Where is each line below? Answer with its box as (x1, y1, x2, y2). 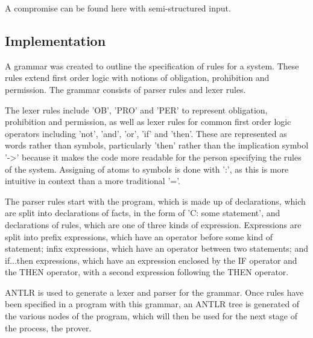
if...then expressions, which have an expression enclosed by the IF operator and (5, 253, 297, 266)
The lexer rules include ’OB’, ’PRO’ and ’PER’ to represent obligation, (5, 103, 268, 116)
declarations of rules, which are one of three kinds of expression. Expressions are (5, 218, 302, 231)
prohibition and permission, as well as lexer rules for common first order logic (5, 115, 291, 128)
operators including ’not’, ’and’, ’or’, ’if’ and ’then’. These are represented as (5, 127, 287, 139)
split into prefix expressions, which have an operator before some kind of (5, 230, 273, 243)
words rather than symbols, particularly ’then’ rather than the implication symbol (5, 139, 309, 151)
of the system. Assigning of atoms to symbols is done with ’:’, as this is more (5, 162, 289, 175)
